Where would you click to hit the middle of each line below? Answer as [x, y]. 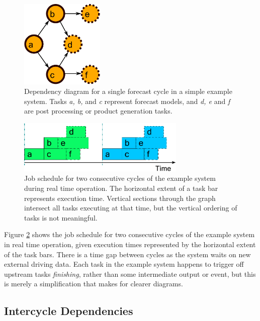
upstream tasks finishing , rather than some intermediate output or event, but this [130, 274]
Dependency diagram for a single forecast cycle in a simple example [128, 91]
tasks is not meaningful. [61, 217]
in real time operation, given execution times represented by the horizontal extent [130, 244]
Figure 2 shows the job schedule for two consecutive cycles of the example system [129, 234]
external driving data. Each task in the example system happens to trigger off [124, 264]
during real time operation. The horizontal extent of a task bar [121, 188]
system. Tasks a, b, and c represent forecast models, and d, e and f [127, 101]
